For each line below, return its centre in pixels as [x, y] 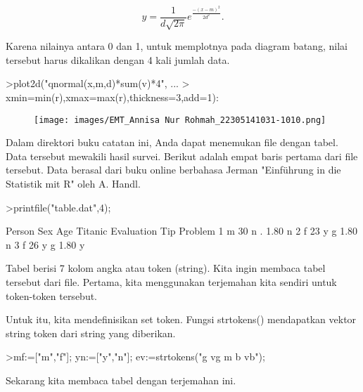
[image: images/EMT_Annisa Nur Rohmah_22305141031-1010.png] [180, 120]
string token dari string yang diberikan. [91, 333]
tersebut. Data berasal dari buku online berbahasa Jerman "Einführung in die [173, 170]
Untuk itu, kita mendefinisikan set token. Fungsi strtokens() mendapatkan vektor [181, 319]
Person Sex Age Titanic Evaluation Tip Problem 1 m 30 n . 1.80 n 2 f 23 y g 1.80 [182, 231]
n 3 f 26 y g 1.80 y [45, 244]
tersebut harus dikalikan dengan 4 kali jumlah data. [118, 59]
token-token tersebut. [52, 295]
